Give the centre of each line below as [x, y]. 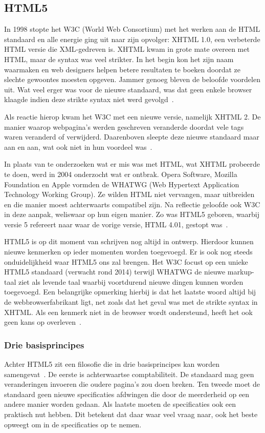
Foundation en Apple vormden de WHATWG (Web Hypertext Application [122, 184]
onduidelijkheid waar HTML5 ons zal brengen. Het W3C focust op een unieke [126, 261]
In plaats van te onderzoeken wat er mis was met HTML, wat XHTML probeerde [132, 164]
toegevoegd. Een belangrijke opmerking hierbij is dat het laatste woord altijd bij [130, 292]
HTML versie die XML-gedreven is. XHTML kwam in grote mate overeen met [127, 49]
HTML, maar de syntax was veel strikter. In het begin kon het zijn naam [119, 59]
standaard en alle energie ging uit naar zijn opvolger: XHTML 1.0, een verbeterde [132, 39]
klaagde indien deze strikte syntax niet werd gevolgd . [89, 99]
